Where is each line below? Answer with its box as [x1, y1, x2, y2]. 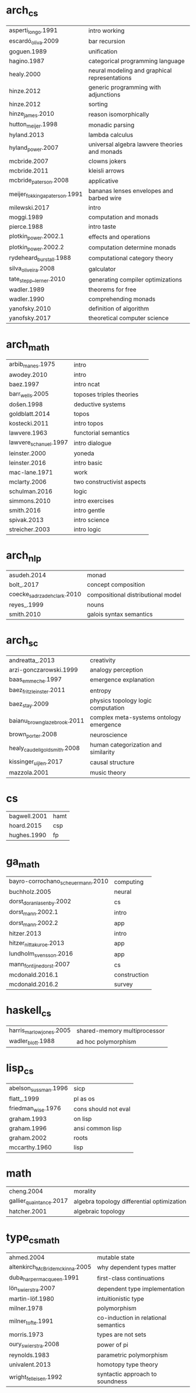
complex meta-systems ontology [90, 713, 181, 721]
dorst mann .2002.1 [9, 908, 58, 917]
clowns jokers [88, 157, 127, 166]
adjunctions [88, 90, 121, 98]
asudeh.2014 [9, 571, 47, 579]
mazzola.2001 [9, 768, 49, 776]
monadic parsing [88, 121, 135, 129]
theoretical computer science [88, 314, 169, 322]
